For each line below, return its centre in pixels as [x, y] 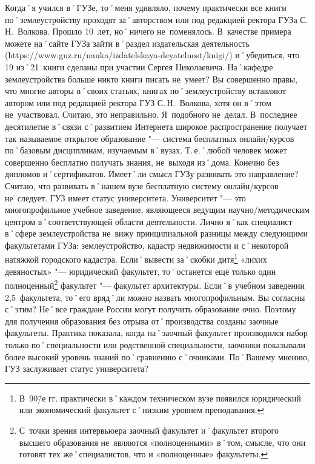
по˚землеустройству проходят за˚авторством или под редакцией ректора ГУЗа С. [157, 19]
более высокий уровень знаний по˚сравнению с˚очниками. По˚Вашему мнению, [157, 356]
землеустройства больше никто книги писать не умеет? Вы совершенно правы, [151, 79]
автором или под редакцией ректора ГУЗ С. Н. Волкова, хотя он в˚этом [138, 102]
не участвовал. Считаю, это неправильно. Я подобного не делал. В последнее [151, 114]
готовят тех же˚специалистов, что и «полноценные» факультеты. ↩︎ [144, 454]
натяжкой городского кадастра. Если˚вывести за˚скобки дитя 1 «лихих [136, 258]
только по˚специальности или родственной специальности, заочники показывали [155, 344]
